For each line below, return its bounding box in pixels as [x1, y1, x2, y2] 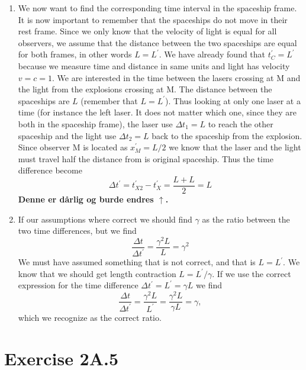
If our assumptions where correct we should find [18, 213, 192, 225]
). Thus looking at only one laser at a [165, 94, 301, 107]
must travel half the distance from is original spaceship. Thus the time [18, 152, 273, 165]
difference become [18, 164, 82, 176]
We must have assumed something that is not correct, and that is [18, 256, 256, 268]
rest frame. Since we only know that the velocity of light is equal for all [18, 25, 277, 37]
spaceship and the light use [18, 129, 117, 141]
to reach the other [208, 117, 273, 130]
